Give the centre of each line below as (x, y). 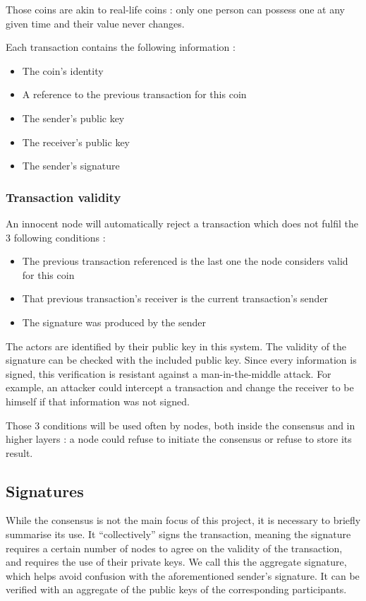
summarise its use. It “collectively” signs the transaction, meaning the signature (178, 534)
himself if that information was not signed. (98, 401)
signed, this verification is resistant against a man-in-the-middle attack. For (169, 373)
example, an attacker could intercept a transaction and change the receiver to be (180, 387)
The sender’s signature (71, 166)
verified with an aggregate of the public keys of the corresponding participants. (176, 589)
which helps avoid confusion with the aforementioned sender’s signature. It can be (183, 575)
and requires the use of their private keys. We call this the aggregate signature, (176, 562)
